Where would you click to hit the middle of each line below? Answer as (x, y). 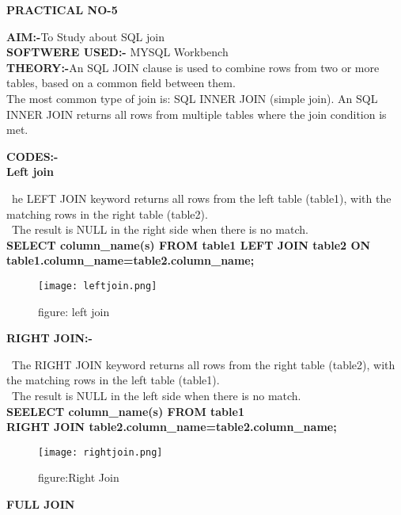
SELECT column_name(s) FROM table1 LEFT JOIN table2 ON (189, 244)
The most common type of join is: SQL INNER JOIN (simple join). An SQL (192, 98)
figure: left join (74, 311)
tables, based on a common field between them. (121, 83)
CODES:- (32, 156)
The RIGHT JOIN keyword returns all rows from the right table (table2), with (203, 364)
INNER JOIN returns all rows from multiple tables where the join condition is (197, 114)
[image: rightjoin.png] (100, 452)
